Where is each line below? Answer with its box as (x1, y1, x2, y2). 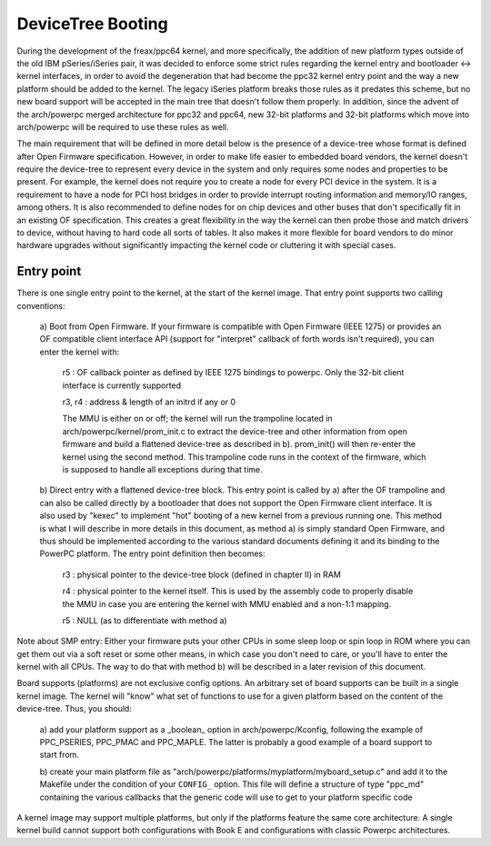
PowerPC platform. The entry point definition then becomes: (39, 548, 266, 559)
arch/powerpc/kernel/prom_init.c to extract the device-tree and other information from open (62, 425, 408, 436)
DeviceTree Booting (16, 14, 168, 34)
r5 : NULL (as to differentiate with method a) (62, 614, 227, 626)
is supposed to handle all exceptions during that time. (62, 464, 263, 474)
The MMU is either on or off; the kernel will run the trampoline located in (62, 413, 333, 424)
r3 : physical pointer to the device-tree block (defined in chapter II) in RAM (62, 569, 341, 580)
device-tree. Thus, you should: (16, 703, 132, 714)
